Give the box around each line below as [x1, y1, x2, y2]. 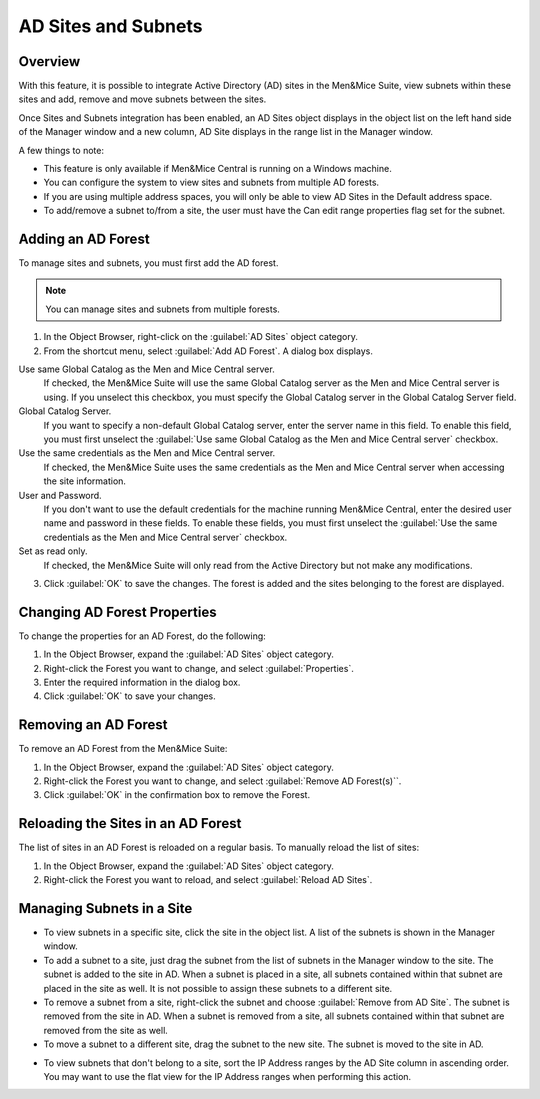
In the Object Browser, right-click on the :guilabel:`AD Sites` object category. [43, 331, 359, 343]
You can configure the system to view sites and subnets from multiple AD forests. [43, 176, 380, 189]
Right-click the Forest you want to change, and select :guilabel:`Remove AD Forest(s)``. [43, 775, 402, 787]
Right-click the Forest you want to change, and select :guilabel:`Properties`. [43, 662, 354, 674]
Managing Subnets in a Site [18, 900, 193, 917]
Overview [18, 53, 81, 70]
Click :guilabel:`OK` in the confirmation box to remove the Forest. [43, 789, 310, 801]
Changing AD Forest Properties [18, 603, 217, 620]
